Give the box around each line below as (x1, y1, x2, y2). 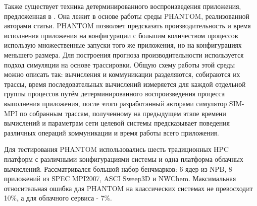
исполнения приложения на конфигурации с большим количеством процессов (4, 30, 238, 40)
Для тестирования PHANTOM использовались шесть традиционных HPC (4, 144, 229, 154)
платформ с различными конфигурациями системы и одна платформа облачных (4, 153, 244, 164)
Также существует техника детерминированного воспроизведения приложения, (4, 1, 241, 11)
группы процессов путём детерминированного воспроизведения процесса (4, 88, 225, 99)
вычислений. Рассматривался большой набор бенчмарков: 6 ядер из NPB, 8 (4, 163, 232, 174)
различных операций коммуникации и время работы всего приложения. (4, 127, 219, 137)
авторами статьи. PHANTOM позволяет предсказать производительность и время (4, 20, 251, 31)
